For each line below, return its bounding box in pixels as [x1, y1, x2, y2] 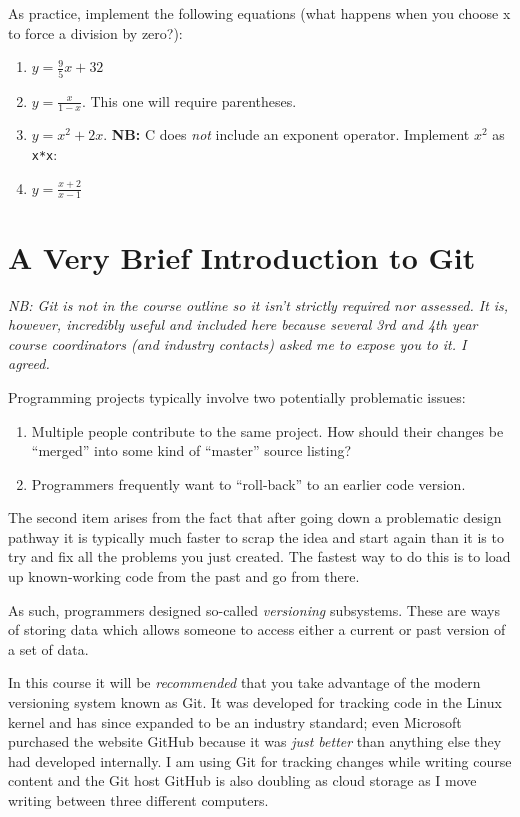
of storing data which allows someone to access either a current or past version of [8, 619, 506, 640]
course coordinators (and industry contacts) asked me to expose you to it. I [8, 333, 467, 354]
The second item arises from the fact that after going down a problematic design [8, 507, 502, 528]
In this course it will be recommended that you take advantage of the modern [8, 672, 481, 693]
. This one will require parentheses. [81, 90, 297, 111]
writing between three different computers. [8, 790, 269, 810]
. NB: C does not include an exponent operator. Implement [103, 124, 470, 145]
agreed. [8, 353, 50, 374]
